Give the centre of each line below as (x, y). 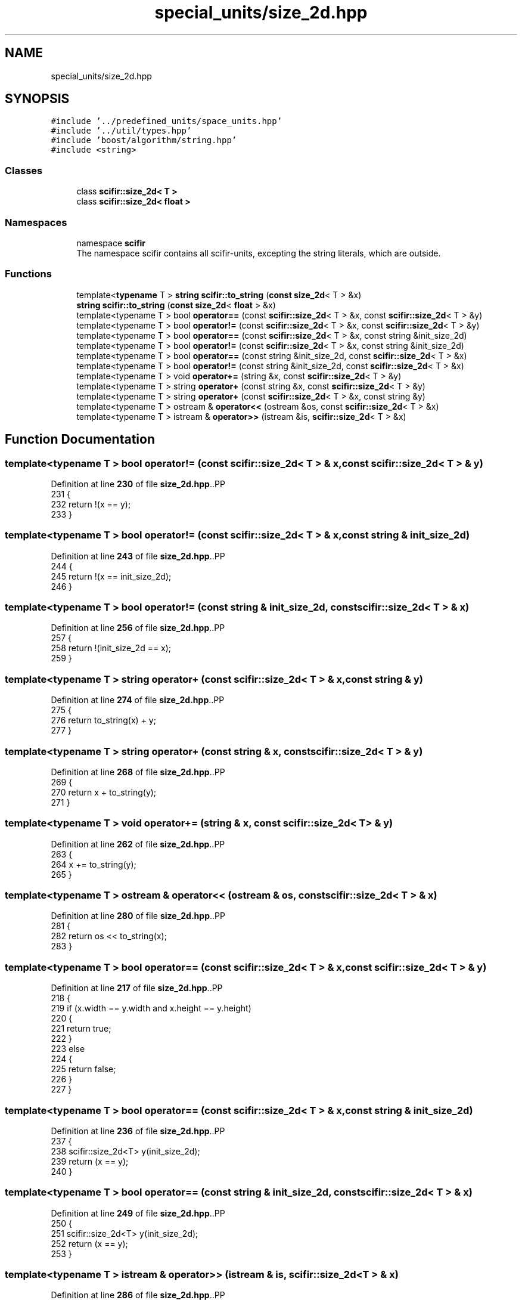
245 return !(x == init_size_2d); (111, 576)
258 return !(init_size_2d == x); (111, 648)
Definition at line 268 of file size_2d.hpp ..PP (138, 772)
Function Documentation (80, 439)
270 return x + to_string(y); (104, 792)
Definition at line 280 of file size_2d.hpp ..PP (138, 916)
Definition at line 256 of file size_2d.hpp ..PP (138, 628)
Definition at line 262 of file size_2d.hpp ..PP (138, 844)
